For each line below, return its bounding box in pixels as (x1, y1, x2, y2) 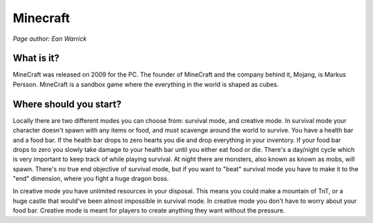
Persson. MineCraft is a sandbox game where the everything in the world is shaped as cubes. (12, 80, 279, 88)
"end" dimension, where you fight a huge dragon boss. (12, 175, 169, 183)
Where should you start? (12, 98, 122, 110)
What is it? (12, 52, 60, 64)
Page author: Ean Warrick (12, 35, 87, 43)
